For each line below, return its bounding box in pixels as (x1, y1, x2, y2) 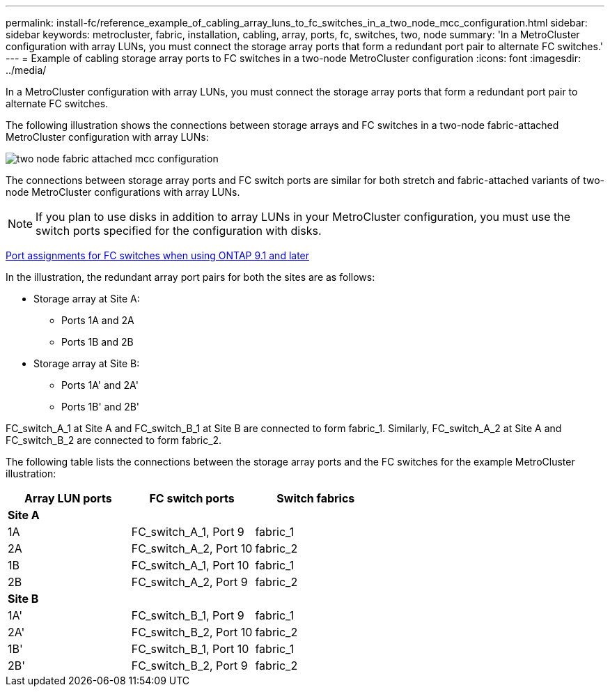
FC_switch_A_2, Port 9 (131, 575, 248, 589)
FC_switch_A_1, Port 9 (131, 525, 244, 539)
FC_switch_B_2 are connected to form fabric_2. (6, 434, 222, 446)
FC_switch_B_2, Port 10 (131, 625, 253, 639)
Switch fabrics (276, 491, 355, 505)
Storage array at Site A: (33, 293, 140, 305)
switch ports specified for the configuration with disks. (36, 224, 322, 238)
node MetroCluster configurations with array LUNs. (6, 186, 240, 198)
